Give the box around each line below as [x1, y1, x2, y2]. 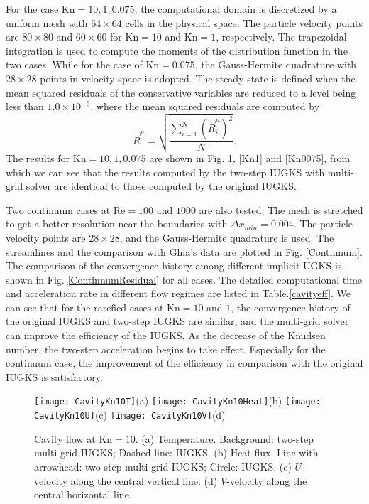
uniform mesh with [6, 15, 88, 30]
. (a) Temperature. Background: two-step [135, 431, 314, 446]
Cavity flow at [34, 431, 96, 446]
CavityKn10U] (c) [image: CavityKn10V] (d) [34, 407, 226, 422]
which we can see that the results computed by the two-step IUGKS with [6, 164, 325, 179]
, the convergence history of [231, 299, 351, 314]
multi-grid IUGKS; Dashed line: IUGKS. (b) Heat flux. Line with [34, 445, 319, 460]
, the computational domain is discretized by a [134, 1, 337, 16]
